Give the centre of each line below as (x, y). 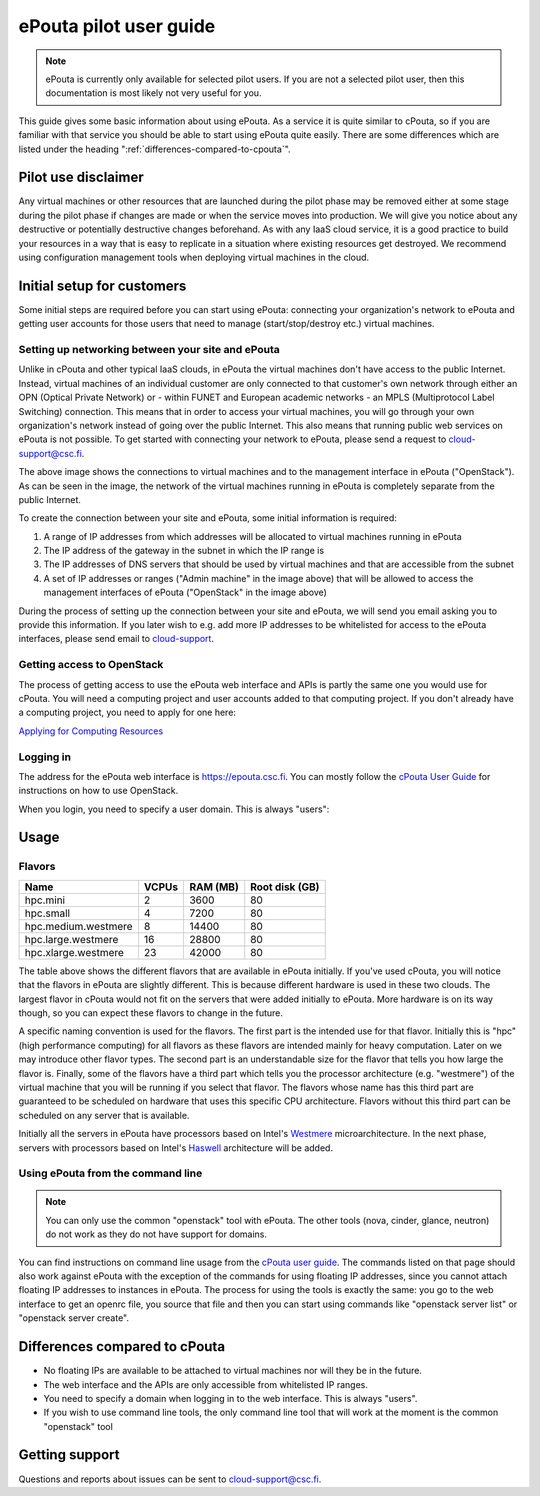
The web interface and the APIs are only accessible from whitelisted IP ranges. (206, 1384)
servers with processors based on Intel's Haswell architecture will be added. (176, 1147)
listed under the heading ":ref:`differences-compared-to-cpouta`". (154, 149)
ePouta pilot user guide (117, 26)
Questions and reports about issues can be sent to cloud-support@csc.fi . (170, 1479)
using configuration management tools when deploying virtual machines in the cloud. (194, 257)
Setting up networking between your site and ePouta (149, 350)
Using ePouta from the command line (110, 1173)
